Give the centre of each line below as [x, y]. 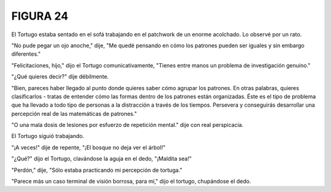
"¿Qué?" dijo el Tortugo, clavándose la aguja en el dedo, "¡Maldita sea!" [102, 159]
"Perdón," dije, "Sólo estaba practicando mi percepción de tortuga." [97, 170]
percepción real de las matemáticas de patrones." [74, 113]
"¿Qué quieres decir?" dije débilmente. [60, 77]
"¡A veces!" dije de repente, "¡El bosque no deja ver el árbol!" [88, 147]
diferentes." [26, 54]
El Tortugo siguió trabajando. [48, 136]
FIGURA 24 [40, 16]
